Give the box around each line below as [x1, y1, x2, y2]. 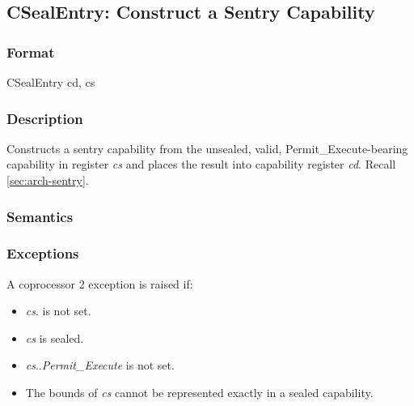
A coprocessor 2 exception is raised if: [6, 275, 193, 292]
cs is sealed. [25, 329, 84, 346]
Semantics [6, 206, 74, 226]
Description [6, 108, 83, 128]
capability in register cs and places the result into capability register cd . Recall [6, 156, 396, 173]
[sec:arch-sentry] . [6, 172, 89, 188]
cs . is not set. [25, 302, 91, 319]
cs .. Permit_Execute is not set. [25, 357, 175, 374]
